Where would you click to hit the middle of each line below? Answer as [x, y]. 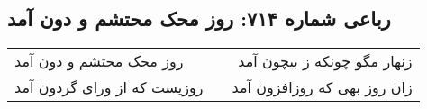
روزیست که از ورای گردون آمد [109, 87]
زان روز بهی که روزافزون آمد [322, 87]
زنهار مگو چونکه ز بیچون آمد [325, 61]
